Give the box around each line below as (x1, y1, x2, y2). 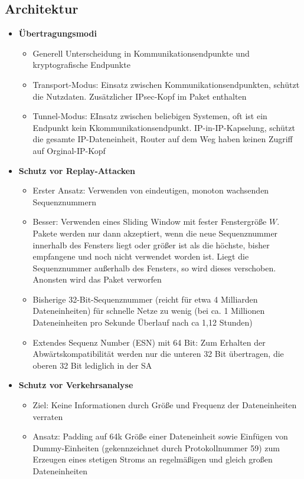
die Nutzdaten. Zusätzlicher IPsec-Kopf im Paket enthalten (32, 90, 247, 102)
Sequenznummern (32, 195, 96, 208)
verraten (32, 410, 63, 422)
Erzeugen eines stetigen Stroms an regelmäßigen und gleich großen (32, 453, 273, 465)
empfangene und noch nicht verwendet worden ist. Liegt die (32, 250, 249, 263)
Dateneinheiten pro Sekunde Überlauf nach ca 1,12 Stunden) (32, 316, 253, 329)
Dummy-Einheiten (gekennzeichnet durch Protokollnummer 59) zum (32, 441, 280, 454)
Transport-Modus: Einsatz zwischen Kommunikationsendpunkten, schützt (32, 78, 300, 90)
